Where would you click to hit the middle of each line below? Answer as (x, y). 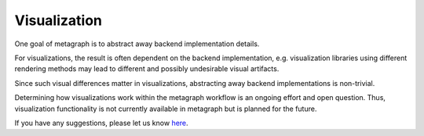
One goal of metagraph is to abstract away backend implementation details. (137, 44)
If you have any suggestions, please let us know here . (101, 123)
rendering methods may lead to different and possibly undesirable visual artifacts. (147, 69)
